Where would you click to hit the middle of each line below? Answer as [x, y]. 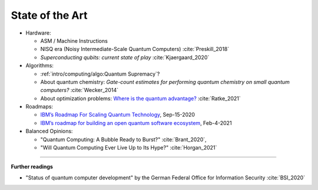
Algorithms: [40, 66]
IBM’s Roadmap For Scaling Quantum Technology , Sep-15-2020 [118, 115]
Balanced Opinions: [49, 131]
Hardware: [38, 33]
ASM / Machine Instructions [74, 40]
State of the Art [49, 15]
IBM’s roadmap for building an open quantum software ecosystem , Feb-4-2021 [136, 123]
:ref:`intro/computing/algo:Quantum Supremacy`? [100, 74]
